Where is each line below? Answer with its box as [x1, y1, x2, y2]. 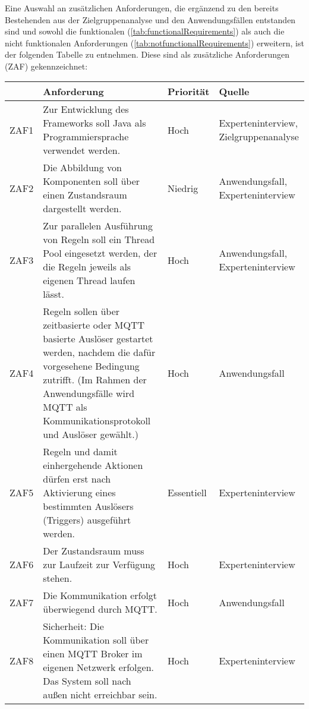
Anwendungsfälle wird [43, 386, 135, 401]
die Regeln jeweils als [43, 260, 131, 274]
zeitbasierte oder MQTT [43, 318, 145, 332]
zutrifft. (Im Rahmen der [43, 373, 147, 387]
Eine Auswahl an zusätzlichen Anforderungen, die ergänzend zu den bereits [5, 1, 279, 14]
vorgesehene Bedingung [43, 359, 140, 373]
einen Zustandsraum [43, 188, 127, 202]
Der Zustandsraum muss [43, 544, 144, 558]
